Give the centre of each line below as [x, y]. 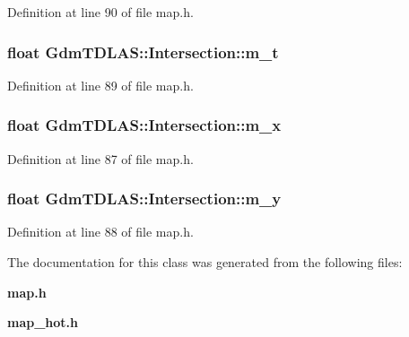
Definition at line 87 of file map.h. [100, 158]
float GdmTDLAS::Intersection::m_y [144, 199]
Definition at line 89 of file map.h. [100, 85]
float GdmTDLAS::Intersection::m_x [144, 125]
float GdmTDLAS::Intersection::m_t [143, 52]
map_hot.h [43, 322]
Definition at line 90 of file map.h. [100, 12]
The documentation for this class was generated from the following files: [205, 262]
